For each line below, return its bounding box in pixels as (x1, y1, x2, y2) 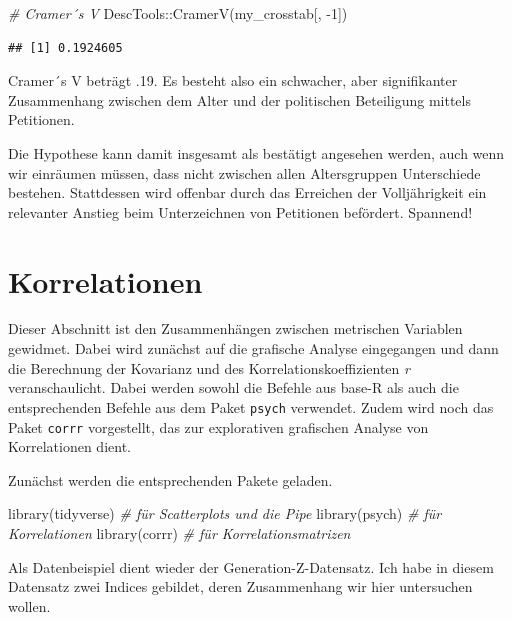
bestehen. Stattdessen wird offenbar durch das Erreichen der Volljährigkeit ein (8, 182, 487, 203)
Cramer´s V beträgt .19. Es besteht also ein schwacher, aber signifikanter (8, 70, 458, 91)
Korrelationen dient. (8, 436, 131, 457)
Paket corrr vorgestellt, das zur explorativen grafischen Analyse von (8, 416, 429, 437)
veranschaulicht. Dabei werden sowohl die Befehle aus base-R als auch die (8, 377, 459, 398)
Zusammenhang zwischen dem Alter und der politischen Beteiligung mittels (8, 89, 471, 110)
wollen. (8, 595, 51, 616)
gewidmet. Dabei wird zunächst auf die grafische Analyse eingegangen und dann (8, 338, 499, 359)
